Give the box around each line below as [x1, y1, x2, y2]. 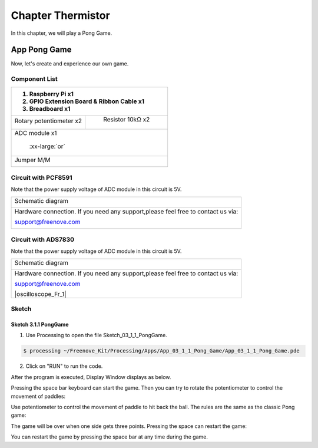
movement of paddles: [11, 393, 66, 400]
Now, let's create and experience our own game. [11, 60, 129, 67]
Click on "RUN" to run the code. [25, 363, 103, 370]
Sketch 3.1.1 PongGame [11, 321, 69, 328]
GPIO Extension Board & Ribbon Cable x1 [29, 97, 145, 106]
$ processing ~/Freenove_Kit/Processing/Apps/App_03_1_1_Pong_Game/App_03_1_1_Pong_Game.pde [23, 348, 300, 354]
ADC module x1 [14, 129, 57, 137]
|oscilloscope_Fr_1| [14, 289, 67, 298]
